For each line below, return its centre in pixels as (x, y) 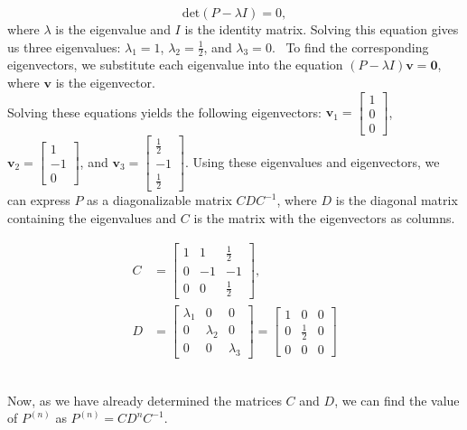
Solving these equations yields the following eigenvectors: (165, 112)
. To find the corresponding (350, 47)
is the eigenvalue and (113, 29)
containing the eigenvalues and (92, 218)
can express (39, 200)
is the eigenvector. (105, 83)
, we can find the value (397, 400)
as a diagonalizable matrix (159, 200)
